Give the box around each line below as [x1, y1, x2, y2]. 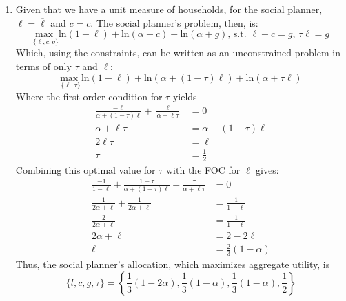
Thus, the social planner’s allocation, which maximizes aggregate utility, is [15, 257, 330, 271]
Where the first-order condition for [15, 89, 163, 103]
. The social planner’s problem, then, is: [90, 15, 258, 30]
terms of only [15, 59, 72, 73]
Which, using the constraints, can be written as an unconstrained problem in [15, 45, 340, 60]
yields [172, 89, 197, 103]
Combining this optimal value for [15, 162, 156, 177]
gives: [256, 162, 279, 177]
